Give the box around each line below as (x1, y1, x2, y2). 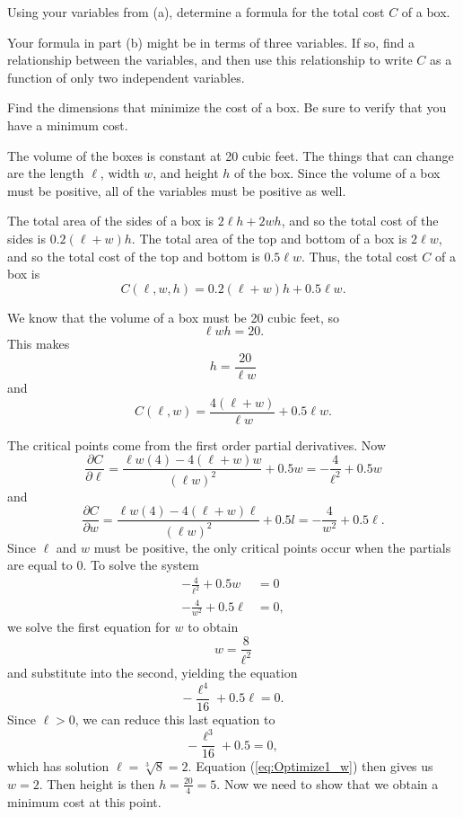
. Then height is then (39, 774, 155, 793)
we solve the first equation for (7, 617, 170, 635)
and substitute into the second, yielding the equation (7, 662, 298, 681)
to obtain (188, 617, 239, 635)
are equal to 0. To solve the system (7, 555, 199, 574)
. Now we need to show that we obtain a (216, 774, 439, 793)
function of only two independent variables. (7, 67, 245, 86)
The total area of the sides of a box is (7, 211, 214, 230)
